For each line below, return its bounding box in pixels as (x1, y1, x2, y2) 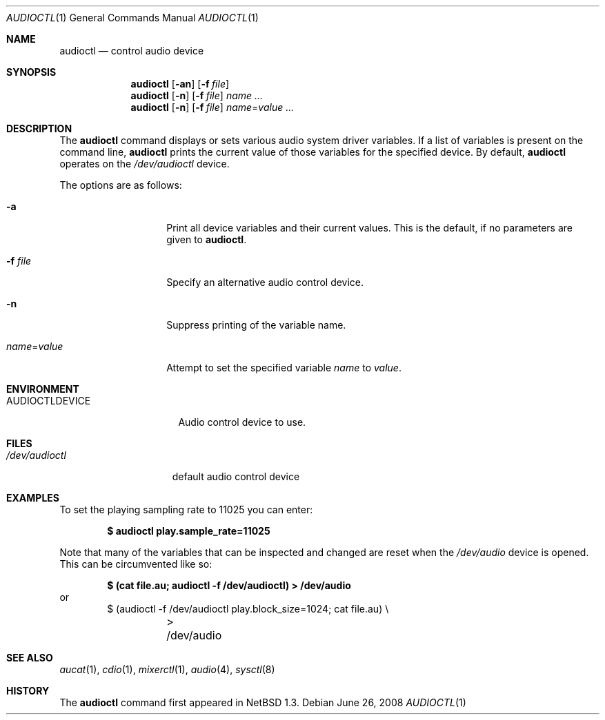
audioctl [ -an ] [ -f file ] (130, 78, 230, 90)
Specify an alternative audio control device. (166, 276, 364, 288)
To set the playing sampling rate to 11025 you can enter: (59, 504, 313, 515)
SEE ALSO (6, 652, 53, 664)
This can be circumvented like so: (59, 558, 212, 570)
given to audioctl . (166, 234, 247, 245)
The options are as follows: (59, 179, 182, 191)
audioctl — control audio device (59, 45, 204, 56)
